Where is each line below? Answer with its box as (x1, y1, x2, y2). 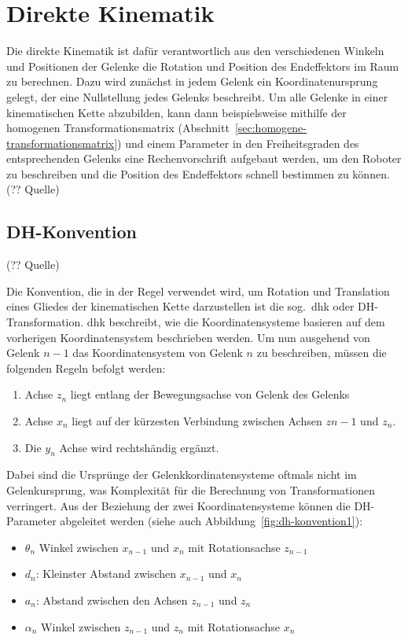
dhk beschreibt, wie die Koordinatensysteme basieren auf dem (86, 314, 385, 330)
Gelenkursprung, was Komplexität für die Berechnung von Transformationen (6, 482, 376, 498)
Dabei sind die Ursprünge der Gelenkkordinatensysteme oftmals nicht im (6, 466, 357, 483)
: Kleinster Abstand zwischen (35, 565, 177, 582)
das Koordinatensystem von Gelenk (72, 344, 243, 361)
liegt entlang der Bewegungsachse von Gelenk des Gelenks (70, 386, 350, 403)
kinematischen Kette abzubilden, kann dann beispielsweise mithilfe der (6, 104, 347, 120)
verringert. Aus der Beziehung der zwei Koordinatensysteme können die (6, 497, 351, 513)
